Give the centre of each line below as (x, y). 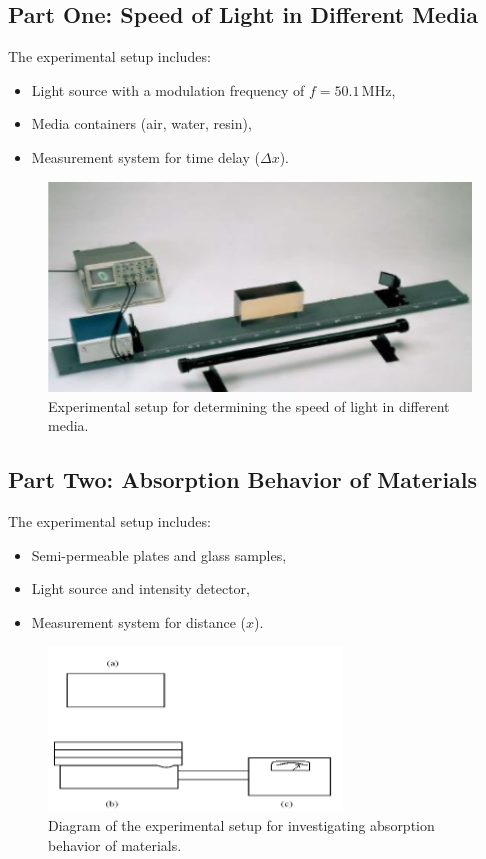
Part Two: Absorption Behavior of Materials (243, 479)
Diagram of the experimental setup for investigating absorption (241, 825)
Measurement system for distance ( (139, 621)
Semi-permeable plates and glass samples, (159, 554)
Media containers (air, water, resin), (141, 123)
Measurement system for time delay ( (145, 156)
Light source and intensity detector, (140, 588)
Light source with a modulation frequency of (168, 89)
